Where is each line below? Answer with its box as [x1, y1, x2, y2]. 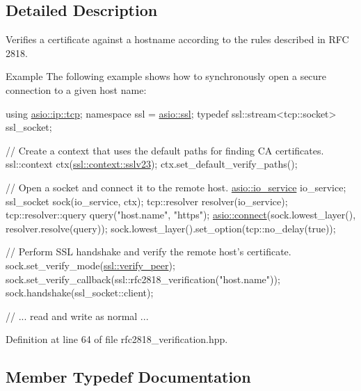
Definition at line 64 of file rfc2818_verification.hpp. [6, 332, 228, 346]
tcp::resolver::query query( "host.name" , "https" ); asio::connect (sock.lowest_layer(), [6, 207, 356, 222]
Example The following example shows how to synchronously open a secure [6, 69, 327, 83]
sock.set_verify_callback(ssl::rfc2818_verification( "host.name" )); [6, 271, 280, 286]
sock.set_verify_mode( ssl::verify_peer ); [6, 257, 175, 272]
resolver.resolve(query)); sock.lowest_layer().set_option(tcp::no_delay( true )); [6, 221, 336, 235]
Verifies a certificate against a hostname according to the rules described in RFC [6, 32, 349, 47]
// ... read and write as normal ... [6, 308, 149, 323]
